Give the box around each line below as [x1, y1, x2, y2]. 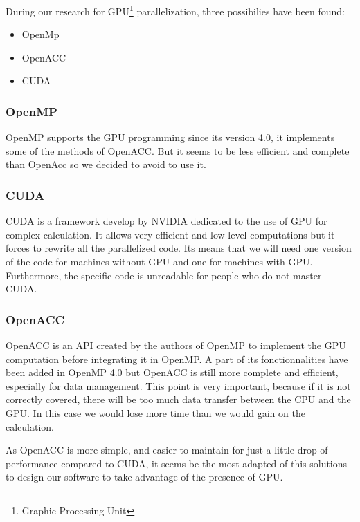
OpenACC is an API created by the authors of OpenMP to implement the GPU [6, 338, 346, 353]
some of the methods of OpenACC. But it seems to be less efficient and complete [6, 143, 350, 158]
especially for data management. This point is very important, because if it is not [6, 378, 351, 393]
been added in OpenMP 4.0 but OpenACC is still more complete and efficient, [6, 365, 339, 380]
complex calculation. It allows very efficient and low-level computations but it [6, 227, 335, 241]
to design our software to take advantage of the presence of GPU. [6, 469, 283, 484]
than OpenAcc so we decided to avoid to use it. [6, 157, 206, 171]
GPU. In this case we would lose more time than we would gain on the [6, 406, 305, 420]
